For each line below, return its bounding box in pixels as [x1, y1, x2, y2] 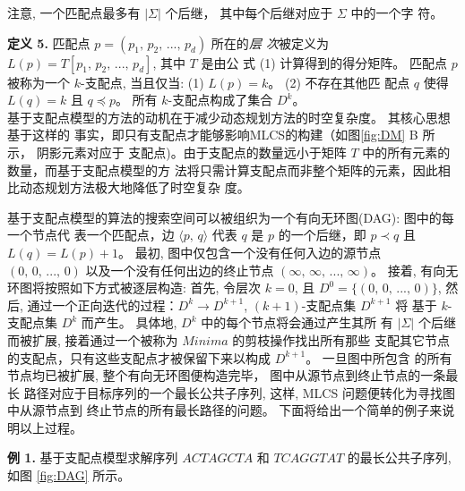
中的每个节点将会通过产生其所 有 [201, 313, 393, 332]
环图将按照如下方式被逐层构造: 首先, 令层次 [7, 278, 262, 297]
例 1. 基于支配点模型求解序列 [7, 448, 178, 467]
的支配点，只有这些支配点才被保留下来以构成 [7, 348, 271, 367]
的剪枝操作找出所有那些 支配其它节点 [232, 330, 450, 349]
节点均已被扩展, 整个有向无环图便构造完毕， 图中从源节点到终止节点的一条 [7, 366, 446, 385]
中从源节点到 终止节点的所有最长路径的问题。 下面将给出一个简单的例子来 [7, 401, 443, 419]
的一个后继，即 [278, 225, 366, 244]
